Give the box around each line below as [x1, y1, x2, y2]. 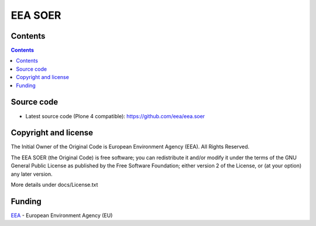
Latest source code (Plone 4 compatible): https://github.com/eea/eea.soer [25, 112, 205, 119]
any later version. [11, 170, 53, 177]
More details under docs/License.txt [11, 182, 98, 188]
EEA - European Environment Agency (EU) [11, 211, 113, 219]
